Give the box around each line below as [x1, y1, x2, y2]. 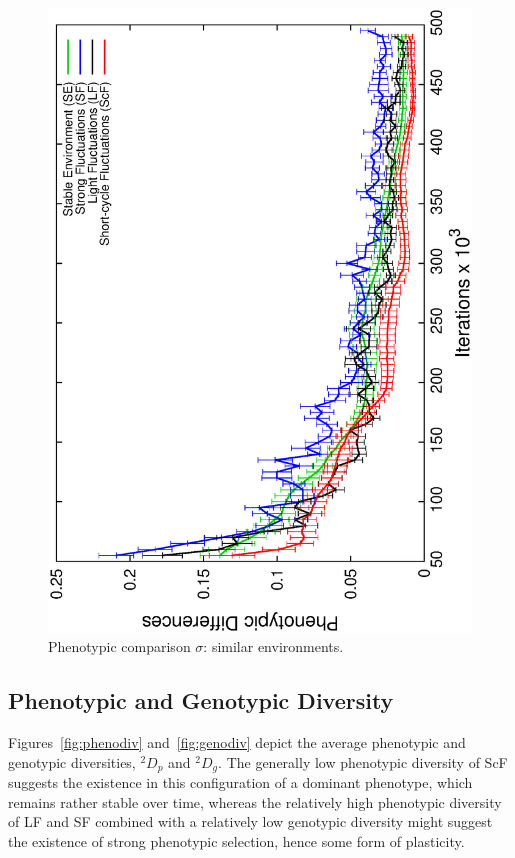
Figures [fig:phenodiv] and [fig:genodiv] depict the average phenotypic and [8, 732, 466, 753]
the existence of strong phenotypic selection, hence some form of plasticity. [8, 830, 465, 851]
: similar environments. [203, 636, 344, 657]
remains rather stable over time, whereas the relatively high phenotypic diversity [8, 791, 502, 812]
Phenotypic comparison [48, 636, 191, 657]
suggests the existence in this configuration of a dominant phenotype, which [8, 772, 473, 793]
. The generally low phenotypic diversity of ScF [218, 751, 508, 772]
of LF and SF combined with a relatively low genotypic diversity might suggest [8, 811, 493, 832]
